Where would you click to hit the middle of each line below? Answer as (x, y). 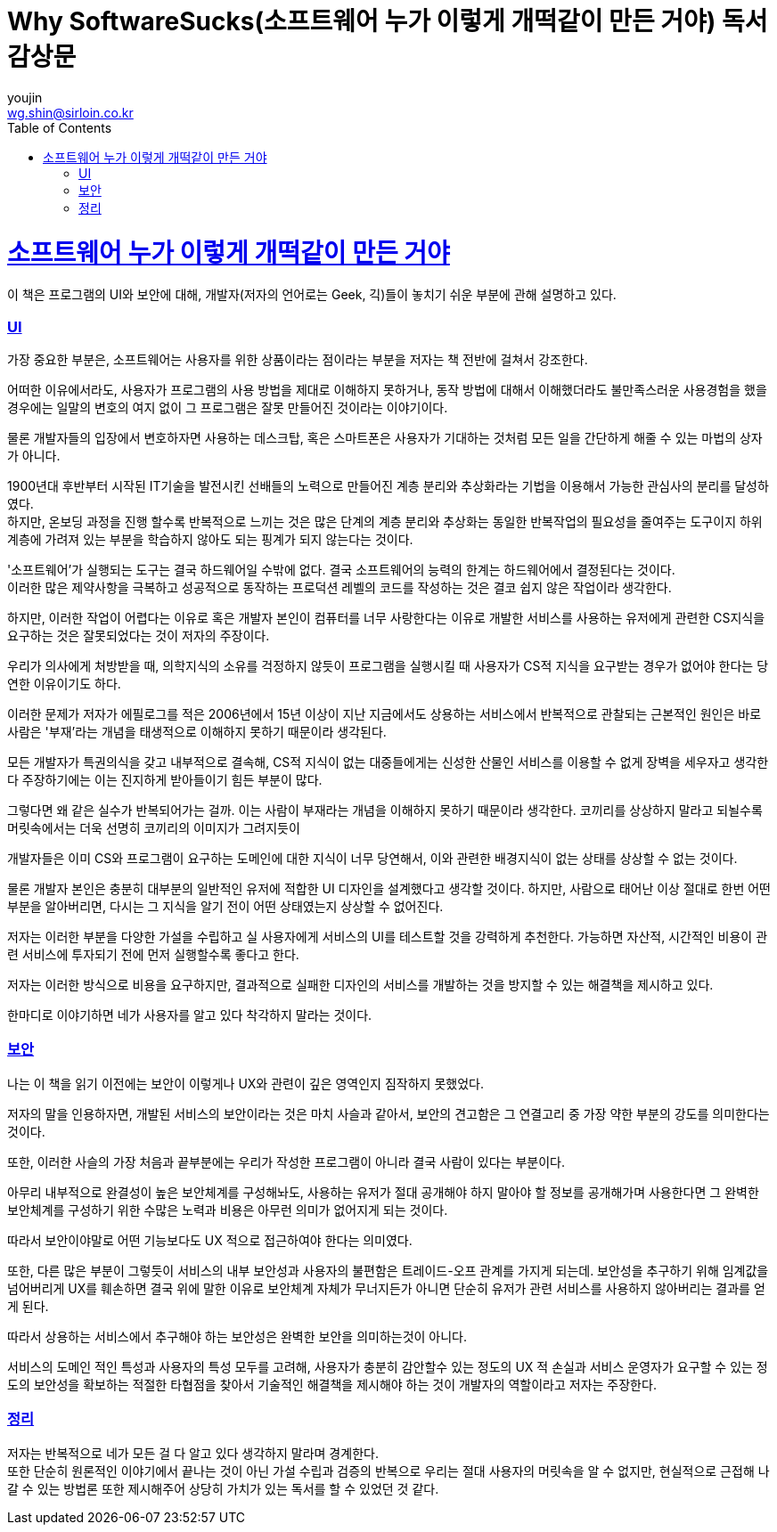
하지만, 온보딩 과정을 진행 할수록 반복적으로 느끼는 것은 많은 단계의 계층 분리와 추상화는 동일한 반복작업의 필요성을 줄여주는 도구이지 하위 (385, 522)
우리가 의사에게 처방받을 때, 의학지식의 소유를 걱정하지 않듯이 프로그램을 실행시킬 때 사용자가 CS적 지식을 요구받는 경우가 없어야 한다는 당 (388, 666)
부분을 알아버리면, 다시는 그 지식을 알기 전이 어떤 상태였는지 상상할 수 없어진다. (225, 906)
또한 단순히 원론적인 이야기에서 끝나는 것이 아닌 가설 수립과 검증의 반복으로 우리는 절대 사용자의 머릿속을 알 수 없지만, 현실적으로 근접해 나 (388, 1471)
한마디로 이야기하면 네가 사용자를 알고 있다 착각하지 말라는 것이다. (190, 1015)
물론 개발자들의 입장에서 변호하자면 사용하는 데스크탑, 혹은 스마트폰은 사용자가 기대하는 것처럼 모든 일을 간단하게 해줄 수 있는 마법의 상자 (385, 438)
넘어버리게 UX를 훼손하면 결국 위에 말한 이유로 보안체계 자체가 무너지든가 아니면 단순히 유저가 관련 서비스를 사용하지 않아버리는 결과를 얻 (386, 1288)
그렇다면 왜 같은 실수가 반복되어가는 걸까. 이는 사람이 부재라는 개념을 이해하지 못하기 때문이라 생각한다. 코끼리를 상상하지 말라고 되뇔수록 (385, 810)
